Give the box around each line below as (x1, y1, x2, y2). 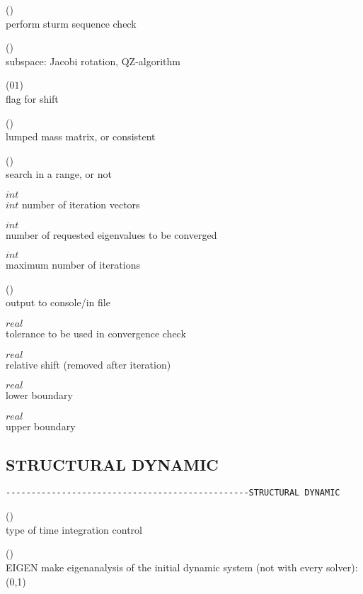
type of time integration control (6, 522, 142, 537)
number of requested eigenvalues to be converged (6, 227, 217, 242)
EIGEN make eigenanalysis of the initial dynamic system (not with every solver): (6, 559, 358, 574)
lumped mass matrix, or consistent (6, 129, 156, 144)
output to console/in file (6, 295, 110, 310)
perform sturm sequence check (6, 16, 137, 30)
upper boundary (6, 418, 76, 433)
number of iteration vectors (21, 196, 140, 211)
